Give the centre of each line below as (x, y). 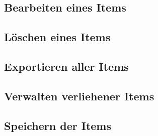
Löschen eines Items (57, 37)
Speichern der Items (58, 125)
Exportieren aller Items (66, 66)
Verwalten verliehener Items (79, 96)
